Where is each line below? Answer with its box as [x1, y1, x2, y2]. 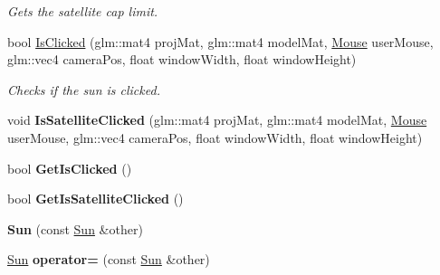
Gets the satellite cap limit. [7, 2, 158, 20]
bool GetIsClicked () [7, 158, 132, 177]
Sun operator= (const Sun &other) [7, 250, 210, 269]
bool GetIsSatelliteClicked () [7, 189, 184, 208]
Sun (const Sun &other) [7, 219, 143, 238]
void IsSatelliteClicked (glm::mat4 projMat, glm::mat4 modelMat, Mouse [7, 110, 427, 129]
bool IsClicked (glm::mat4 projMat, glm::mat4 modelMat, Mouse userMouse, [7, 32, 434, 51]
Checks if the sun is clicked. [7, 80, 160, 99]
